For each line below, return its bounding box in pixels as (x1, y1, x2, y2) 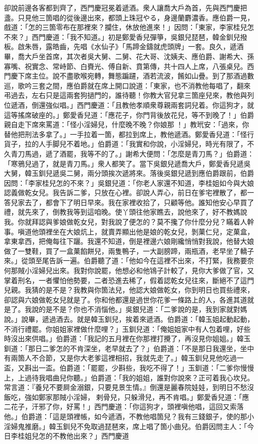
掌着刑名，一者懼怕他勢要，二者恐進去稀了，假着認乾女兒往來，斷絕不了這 (4, 275, 247, 285)
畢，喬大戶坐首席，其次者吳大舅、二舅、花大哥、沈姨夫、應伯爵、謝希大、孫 (4, 51, 254, 61)
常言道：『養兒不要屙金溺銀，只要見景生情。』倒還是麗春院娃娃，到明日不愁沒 (4, 382, 254, 392)
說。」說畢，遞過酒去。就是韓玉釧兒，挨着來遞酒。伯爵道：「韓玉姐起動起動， (4, 314, 254, 324)
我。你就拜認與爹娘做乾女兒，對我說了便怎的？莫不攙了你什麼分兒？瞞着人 (4, 217, 247, 227)
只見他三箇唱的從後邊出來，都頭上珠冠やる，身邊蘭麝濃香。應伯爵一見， (17, 12, 254, 22)
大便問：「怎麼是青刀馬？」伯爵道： (139, 148, 254, 158)
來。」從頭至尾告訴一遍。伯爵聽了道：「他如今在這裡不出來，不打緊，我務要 (4, 255, 247, 266)
